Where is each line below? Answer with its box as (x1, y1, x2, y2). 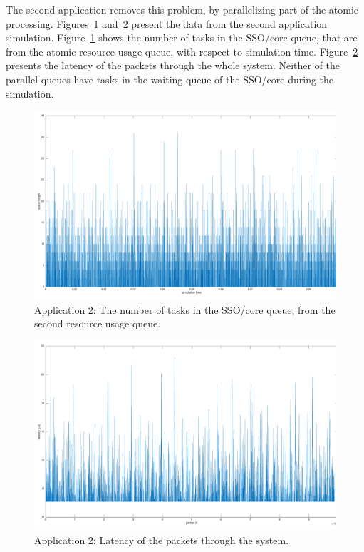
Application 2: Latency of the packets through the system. (34, 532, 289, 547)
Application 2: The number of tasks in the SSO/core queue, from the (34, 302, 336, 317)
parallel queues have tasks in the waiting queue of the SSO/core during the (6, 71, 334, 86)
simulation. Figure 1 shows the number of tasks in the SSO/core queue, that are (6, 30, 358, 45)
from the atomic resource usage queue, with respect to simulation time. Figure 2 (6, 44, 358, 58)
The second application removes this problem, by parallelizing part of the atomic (6, 2, 359, 16)
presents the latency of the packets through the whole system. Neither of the (6, 58, 340, 73)
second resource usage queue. (34, 316, 161, 331)
